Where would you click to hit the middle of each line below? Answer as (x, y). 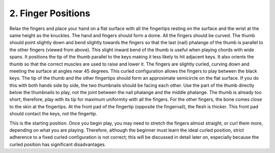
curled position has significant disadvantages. (58, 144)
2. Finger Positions (50, 13)
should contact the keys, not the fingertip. (53, 114)
